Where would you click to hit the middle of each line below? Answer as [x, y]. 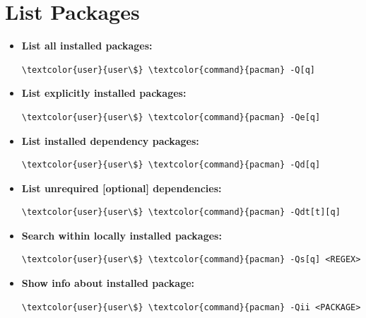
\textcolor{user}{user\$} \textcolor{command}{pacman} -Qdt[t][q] [181, 212]
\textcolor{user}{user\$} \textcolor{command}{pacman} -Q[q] [169, 70]
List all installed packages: [87, 46]
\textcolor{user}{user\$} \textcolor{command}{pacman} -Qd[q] [171, 165]
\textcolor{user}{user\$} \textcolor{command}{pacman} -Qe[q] [171, 117]
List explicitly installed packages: [104, 93]
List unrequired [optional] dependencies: [122, 188]
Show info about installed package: [108, 283]
